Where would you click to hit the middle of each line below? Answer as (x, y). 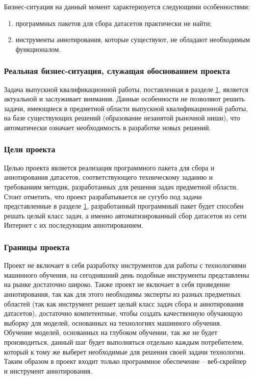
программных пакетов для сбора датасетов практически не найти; (114, 23)
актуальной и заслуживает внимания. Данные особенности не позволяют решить (124, 99)
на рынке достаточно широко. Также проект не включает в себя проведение (117, 284)
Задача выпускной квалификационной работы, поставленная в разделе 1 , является (126, 89)
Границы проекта (37, 247)
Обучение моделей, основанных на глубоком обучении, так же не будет (111, 332)
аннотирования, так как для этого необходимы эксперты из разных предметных (122, 294)
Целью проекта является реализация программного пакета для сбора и (109, 167)
